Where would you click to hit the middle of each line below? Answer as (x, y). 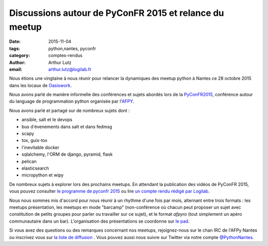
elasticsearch (35, 168)
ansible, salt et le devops (47, 120)
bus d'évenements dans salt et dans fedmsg (67, 126)
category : (20, 56)
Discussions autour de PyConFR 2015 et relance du (117, 13)
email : (16, 69)
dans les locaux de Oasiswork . (40, 85)
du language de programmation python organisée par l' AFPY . (72, 101)
